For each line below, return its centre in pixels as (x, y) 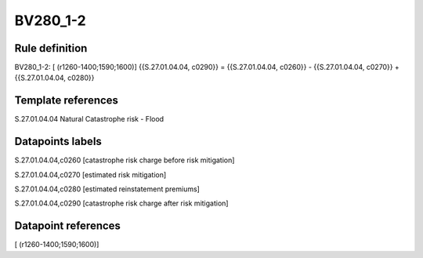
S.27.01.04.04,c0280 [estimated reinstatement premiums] (107, 189)
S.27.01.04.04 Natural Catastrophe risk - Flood (89, 119)
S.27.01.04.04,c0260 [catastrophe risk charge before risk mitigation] (125, 160)
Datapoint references (68, 226)
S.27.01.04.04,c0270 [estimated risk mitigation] (90, 174)
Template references (67, 101)
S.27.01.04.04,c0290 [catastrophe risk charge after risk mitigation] (121, 203)
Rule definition (51, 48)
